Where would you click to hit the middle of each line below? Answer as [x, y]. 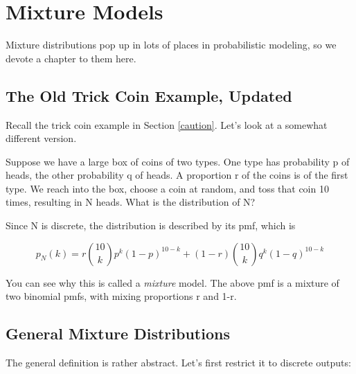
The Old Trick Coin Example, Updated [149, 95]
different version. [41, 138]
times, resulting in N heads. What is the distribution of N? [131, 202]
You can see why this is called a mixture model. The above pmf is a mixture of [172, 282]
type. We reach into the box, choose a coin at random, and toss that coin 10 [167, 188]
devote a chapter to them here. [71, 58]
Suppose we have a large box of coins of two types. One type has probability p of [178, 161]
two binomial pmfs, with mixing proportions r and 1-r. [121, 296]
